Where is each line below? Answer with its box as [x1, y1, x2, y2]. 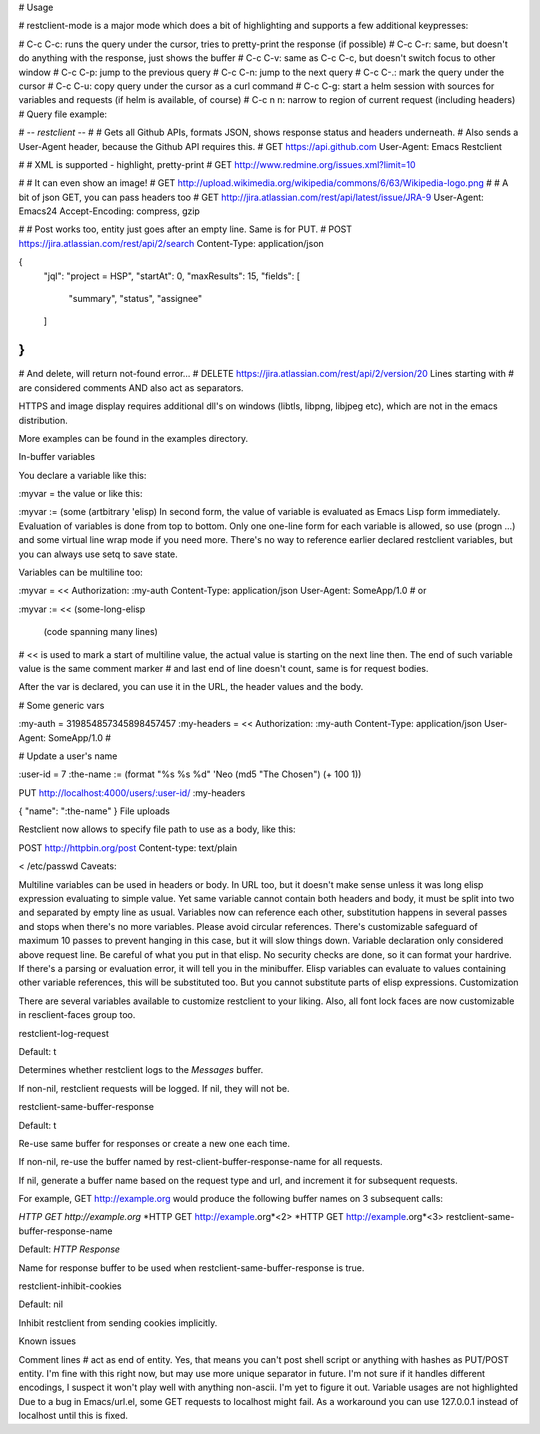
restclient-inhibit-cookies [18, 1280, 122, 1292]
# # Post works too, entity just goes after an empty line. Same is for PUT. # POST [18, 223, 353, 235]
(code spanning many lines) [43, 626, 159, 638]
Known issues [18, 1335, 77, 1347]
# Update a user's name [18, 750, 118, 762]
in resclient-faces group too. [18, 1009, 136, 1021]
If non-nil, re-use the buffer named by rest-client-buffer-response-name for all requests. [18, 1156, 384, 1168]
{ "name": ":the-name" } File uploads [18, 805, 170, 817]
